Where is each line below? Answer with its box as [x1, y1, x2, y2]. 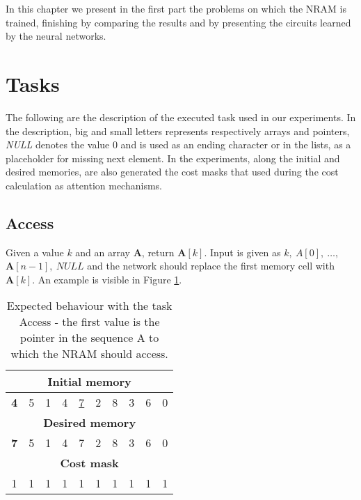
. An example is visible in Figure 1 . [32, 272, 182, 286]
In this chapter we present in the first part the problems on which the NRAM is [6, 1, 346, 15]
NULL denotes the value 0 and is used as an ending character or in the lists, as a [6, 137, 351, 152]
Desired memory [43, 414, 136, 431]
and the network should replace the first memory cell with [87, 258, 335, 273]
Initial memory [47, 373, 131, 390]
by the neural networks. [6, 29, 106, 43]
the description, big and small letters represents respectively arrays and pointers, [6, 123, 350, 138]
